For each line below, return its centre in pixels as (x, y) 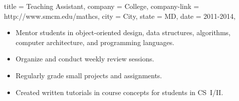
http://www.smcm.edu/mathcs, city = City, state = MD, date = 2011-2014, (120, 16)
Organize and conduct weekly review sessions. (85, 59)
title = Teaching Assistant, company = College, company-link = (102, 6)
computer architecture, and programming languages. (95, 42)
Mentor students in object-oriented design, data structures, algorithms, (123, 32)
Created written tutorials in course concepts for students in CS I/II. (119, 92)
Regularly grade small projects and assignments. (89, 75)
